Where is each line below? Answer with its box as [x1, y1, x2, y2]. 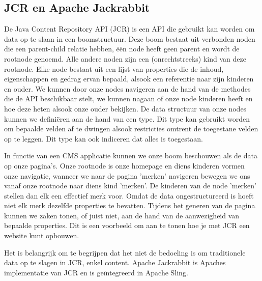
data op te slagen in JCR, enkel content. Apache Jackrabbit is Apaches [4, 257, 226, 268]
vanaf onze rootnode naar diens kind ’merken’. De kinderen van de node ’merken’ [4, 180, 256, 191]
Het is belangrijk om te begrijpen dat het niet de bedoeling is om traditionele [4, 247, 246, 258]
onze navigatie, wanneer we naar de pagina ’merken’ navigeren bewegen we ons [4, 170, 250, 181]
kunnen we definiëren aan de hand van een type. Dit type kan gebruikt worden [4, 113, 250, 124]
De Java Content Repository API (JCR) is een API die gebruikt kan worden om [4, 23, 255, 34]
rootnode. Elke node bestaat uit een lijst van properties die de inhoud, [4, 63, 224, 74]
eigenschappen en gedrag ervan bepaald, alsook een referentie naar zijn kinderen [4, 73, 254, 84]
